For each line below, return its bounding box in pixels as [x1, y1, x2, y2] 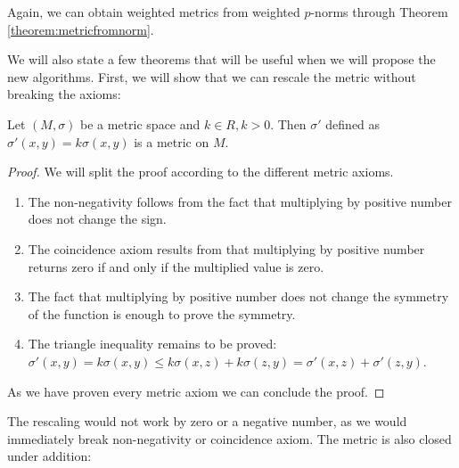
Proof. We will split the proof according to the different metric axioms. [7, 162, 394, 181]
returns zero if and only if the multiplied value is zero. [28, 257, 324, 275]
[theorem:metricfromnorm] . [7, 20, 154, 38]
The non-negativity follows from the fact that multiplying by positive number [28, 192, 452, 210]
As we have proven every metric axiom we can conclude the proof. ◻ [7, 382, 385, 400]
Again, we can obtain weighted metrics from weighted [7, 3, 300, 21]
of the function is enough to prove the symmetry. [28, 304, 296, 323]
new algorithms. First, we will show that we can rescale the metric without [7, 67, 416, 86]
